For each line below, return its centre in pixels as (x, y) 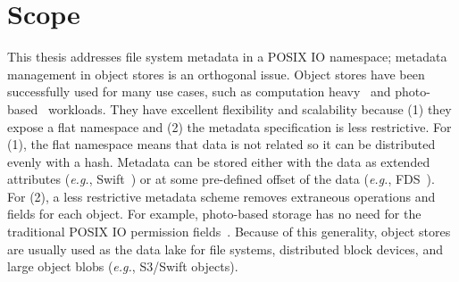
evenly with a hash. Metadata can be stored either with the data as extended (219, 161)
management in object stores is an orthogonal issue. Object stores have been (216, 74)
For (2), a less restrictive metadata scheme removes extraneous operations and (221, 196)
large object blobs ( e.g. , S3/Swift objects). (123, 266)
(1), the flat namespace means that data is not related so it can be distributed (221, 144)
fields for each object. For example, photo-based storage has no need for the (214, 214)
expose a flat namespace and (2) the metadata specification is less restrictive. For (229, 126)
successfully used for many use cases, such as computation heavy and (199, 91)
